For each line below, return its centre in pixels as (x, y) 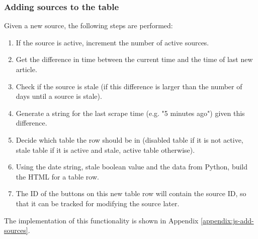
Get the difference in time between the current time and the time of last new (134, 59)
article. (26, 69)
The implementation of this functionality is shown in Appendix (101, 220)
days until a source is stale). (59, 96)
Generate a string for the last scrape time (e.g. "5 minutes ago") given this (130, 113)
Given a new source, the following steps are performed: (89, 25)
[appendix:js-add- (227, 220)
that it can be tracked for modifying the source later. (98, 203)
